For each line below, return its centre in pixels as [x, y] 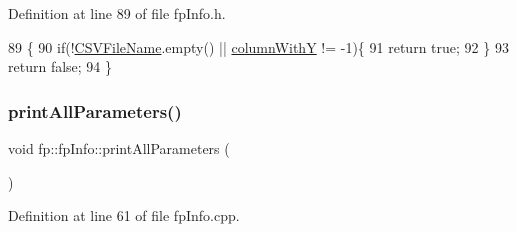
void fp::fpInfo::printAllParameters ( [119, 148]
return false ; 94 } [60, 66]
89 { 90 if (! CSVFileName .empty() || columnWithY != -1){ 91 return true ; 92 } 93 [258, 46]
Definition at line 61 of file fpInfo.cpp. [124, 215]
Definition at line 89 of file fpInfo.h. [117, 13]
